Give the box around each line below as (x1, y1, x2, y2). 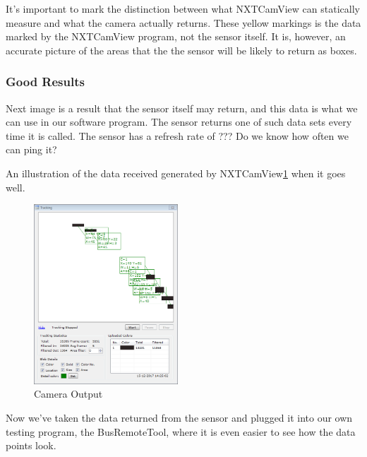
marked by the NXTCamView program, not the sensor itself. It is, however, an (6, 29, 346, 44)
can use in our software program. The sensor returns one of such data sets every (6, 114, 352, 129)
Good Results (6, 73, 85, 90)
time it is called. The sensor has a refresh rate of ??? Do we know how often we (6, 128, 349, 143)
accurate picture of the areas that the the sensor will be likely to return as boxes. (6, 42, 357, 57)
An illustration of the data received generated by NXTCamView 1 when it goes (6, 165, 346, 180)
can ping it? (6, 142, 57, 157)
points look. (6, 438, 56, 453)
